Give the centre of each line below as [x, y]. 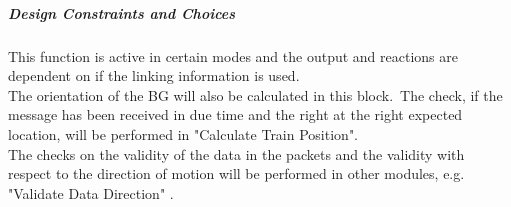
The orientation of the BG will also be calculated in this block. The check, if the [255, 94]
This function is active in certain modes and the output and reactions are [233, 55]
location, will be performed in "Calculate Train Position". [183, 133]
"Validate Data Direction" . [91, 192]
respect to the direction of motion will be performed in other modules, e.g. [236, 173]
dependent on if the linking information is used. [154, 75]
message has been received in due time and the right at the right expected [235, 114]
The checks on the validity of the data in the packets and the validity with [236, 153]
